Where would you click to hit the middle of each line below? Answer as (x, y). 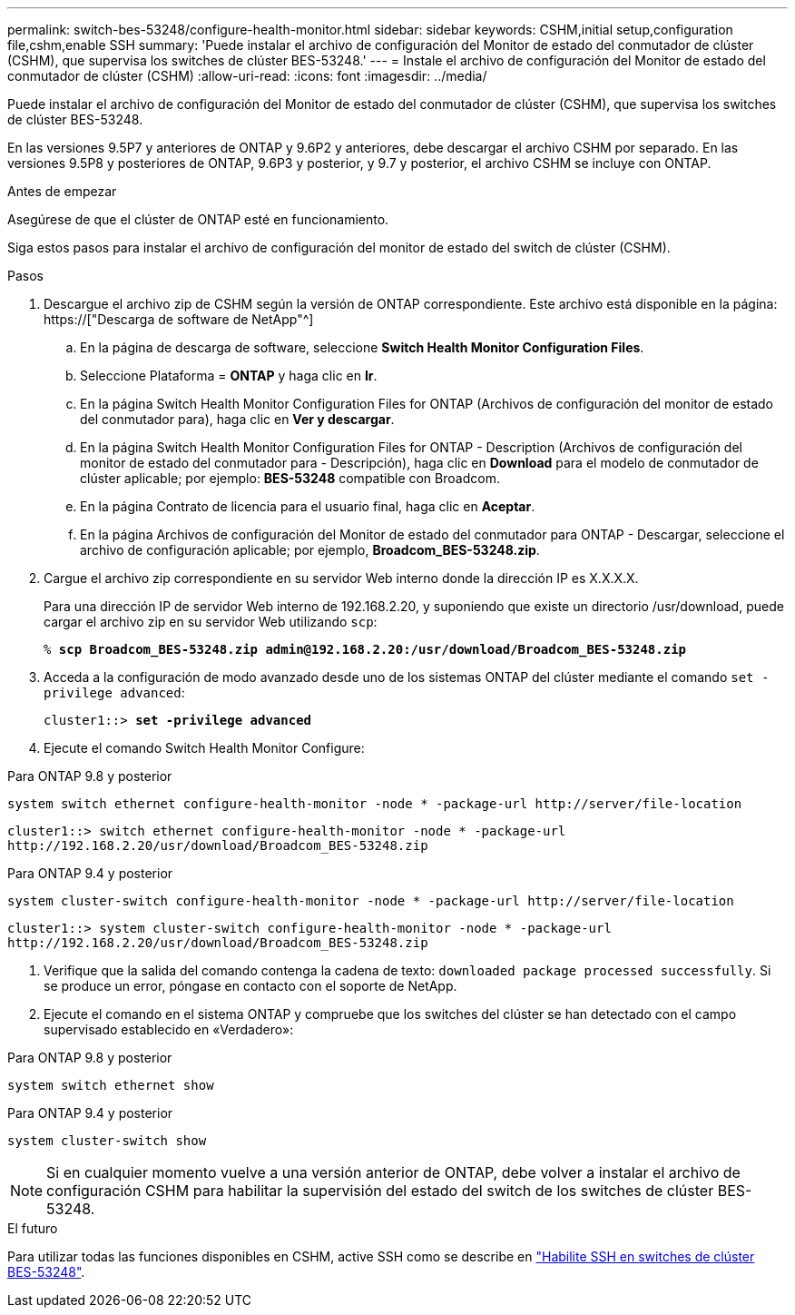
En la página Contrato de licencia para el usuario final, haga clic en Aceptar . (308, 506)
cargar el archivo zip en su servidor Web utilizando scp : (211, 622)
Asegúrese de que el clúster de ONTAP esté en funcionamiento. (198, 219)
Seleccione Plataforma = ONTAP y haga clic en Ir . (229, 376)
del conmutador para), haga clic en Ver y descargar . (237, 419)
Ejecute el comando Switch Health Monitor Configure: (204, 748)
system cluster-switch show (107, 1141)
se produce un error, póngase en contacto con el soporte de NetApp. (250, 986)
